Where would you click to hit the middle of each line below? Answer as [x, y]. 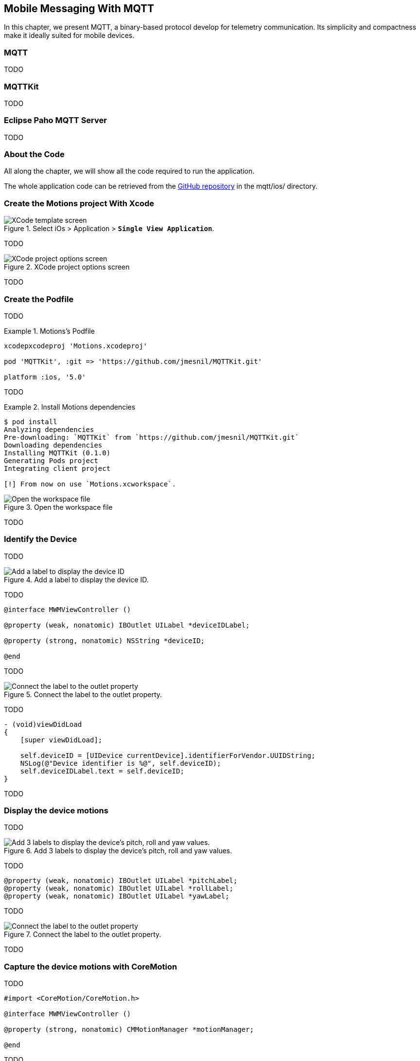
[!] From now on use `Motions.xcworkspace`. [90, 484]
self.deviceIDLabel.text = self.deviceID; [102, 771]
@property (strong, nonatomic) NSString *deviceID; [105, 640]
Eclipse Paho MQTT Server [55, 120]
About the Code [34, 154]
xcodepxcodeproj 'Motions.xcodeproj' [76, 346]
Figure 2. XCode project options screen [67, 267]
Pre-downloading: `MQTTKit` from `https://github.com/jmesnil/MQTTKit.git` [151, 437]
